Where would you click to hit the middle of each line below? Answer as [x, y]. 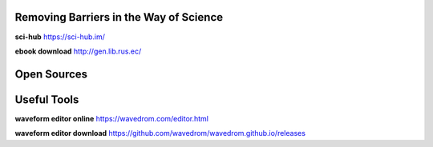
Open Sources [51, 74]
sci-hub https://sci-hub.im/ [60, 37]
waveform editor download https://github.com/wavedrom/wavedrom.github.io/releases [160, 133]
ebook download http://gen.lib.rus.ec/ [78, 51]
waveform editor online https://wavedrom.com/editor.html [111, 118]
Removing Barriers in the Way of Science [119, 17]
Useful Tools [47, 99]
